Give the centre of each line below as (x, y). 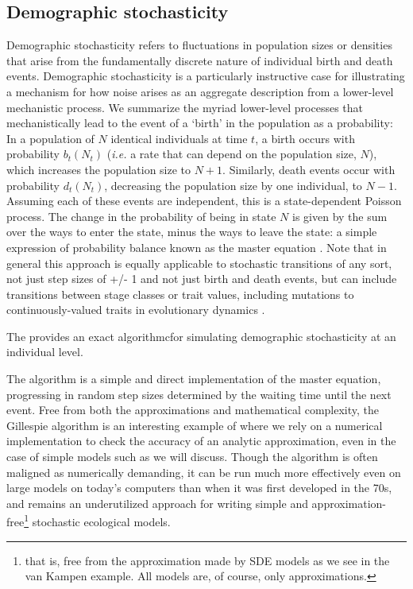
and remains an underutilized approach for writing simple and (157, 503)
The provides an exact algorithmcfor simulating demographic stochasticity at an (201, 336)
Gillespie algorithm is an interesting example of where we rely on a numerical (195, 425)
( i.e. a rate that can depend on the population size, (232, 154)
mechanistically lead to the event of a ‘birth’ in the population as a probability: (200, 123)
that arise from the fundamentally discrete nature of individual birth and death (200, 60)
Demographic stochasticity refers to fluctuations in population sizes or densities (199, 45)
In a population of (50, 138)
